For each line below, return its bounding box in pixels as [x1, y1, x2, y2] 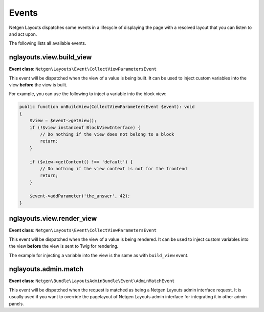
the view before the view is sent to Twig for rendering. [9, 243, 119, 249]
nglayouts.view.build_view [9, 53, 92, 61]
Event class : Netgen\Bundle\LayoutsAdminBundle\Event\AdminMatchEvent [9, 278, 175, 284]
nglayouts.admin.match [9, 265, 84, 273]
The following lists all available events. [9, 40, 87, 46]
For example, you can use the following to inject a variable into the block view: [9, 91, 167, 97]
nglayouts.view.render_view [9, 214, 97, 223]
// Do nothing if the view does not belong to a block [40, 131, 175, 137]
